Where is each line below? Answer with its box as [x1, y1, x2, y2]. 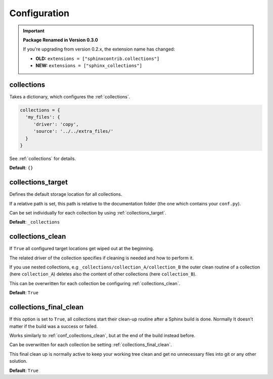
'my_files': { [25, 114, 61, 120]
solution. [9, 358, 28, 364]
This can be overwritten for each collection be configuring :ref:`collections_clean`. [9, 280, 180, 286]
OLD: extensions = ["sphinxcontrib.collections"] [35, 56, 160, 62]
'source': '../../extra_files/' [33, 129, 114, 134]
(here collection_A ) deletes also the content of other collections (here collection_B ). [9, 271, 197, 277]
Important [23, 28, 45, 34]
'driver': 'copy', [33, 121, 79, 127]
